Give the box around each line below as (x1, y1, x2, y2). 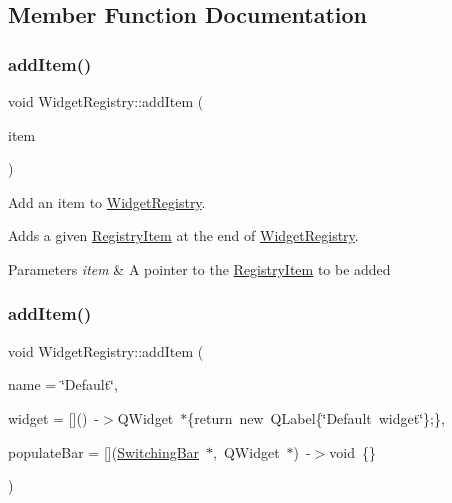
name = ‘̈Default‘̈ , (8, 374, 118, 395)
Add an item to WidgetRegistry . (8, 191, 206, 212)
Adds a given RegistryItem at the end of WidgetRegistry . (8, 225, 359, 246)
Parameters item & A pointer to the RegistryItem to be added (8, 258, 391, 279)
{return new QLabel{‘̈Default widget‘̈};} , (187, 407, 445, 428)
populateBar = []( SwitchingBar (8, 441, 200, 462)
